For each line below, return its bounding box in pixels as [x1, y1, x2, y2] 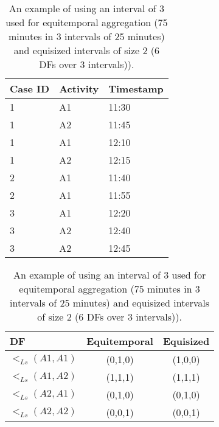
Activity [59, 82, 99, 95]
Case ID [10, 82, 50, 95]
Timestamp [108, 82, 164, 95]
